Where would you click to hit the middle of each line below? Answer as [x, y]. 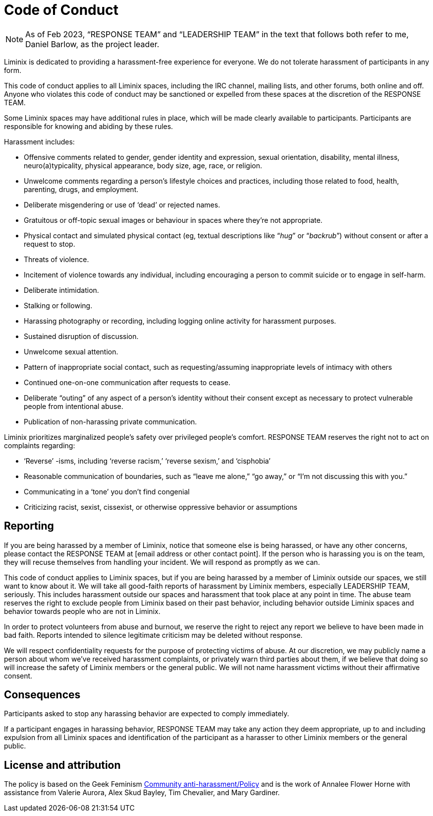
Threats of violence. [56, 259]
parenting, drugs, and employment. [81, 189]
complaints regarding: [40, 445]
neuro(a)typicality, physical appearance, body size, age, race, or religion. [143, 165]
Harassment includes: [39, 141]
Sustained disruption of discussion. [81, 336]
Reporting [29, 526]
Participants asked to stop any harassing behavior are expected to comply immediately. [147, 714]
